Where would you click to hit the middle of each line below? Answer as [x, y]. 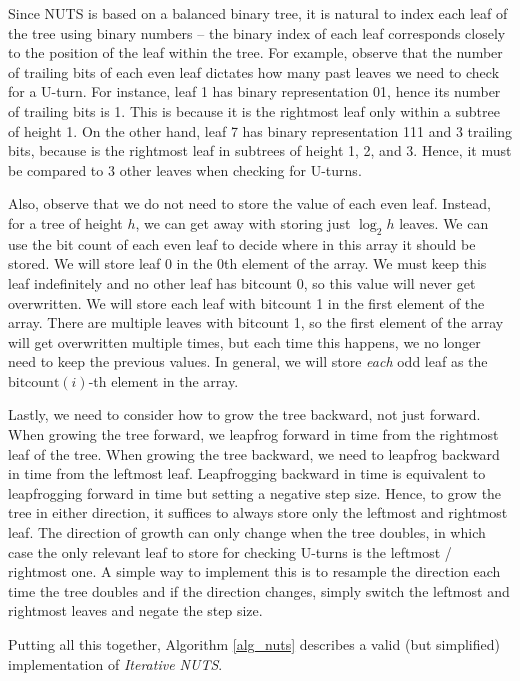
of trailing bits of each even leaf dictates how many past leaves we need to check [254, 71]
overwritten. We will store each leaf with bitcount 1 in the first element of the [246, 302]
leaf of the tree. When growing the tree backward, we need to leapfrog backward [254, 453]
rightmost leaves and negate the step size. [135, 610]
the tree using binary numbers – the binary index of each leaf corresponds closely [257, 32]
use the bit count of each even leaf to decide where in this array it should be [242, 243]
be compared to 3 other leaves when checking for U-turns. [185, 169]
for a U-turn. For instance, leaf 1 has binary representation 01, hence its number [254, 91]
